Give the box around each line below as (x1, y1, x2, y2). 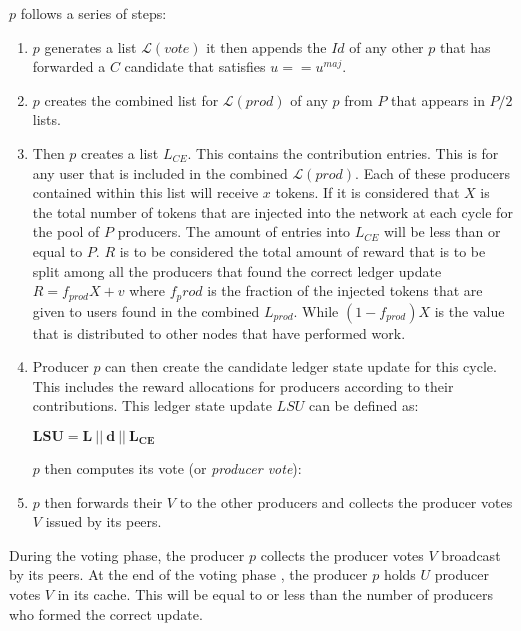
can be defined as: (308, 395, 419, 416)
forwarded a (32, 56, 106, 77)
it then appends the (206, 36, 327, 57)
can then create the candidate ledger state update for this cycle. (105, 356, 497, 377)
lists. (32, 109, 61, 130)
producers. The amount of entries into (117, 221, 351, 242)
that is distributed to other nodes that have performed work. (32, 322, 406, 343)
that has (439, 36, 491, 57)
